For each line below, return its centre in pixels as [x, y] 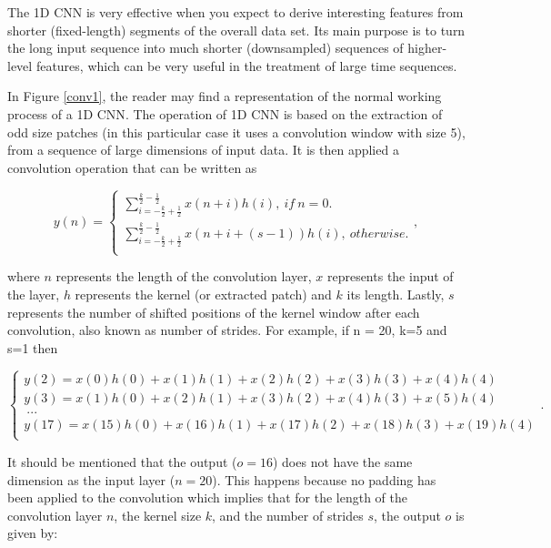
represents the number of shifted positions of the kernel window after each [214, 312]
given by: [33, 533]
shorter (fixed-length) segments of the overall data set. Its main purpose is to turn [236, 30]
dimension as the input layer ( [91, 479]
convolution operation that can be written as [132, 167]
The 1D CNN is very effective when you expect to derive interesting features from [235, 12]
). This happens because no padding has [324, 479]
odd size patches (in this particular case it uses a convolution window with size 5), [236, 132]
